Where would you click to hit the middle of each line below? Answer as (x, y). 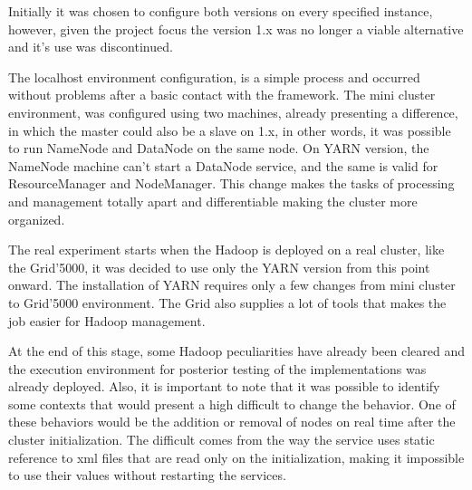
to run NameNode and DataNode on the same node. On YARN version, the (219, 148)
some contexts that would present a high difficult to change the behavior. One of (232, 404)
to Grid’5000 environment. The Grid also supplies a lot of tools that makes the (227, 302)
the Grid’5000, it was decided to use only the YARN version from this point (219, 267)
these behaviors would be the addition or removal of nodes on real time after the (232, 422)
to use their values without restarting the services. (147, 475)
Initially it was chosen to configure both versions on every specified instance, (221, 11)
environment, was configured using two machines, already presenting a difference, (233, 112)
